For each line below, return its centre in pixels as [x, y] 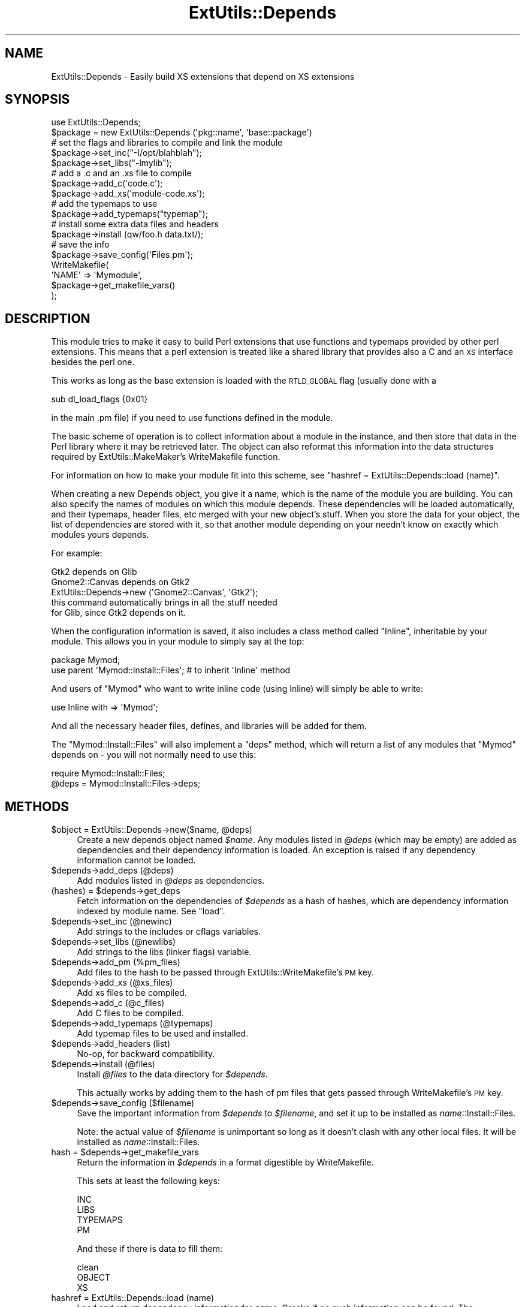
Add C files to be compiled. [130, 1013]
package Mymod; [86, 660]
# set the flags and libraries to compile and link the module [167, 143]
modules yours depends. [100, 535]
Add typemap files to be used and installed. [163, 1034]
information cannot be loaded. [136, 860]
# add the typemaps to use [104, 204]
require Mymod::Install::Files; [108, 773]
